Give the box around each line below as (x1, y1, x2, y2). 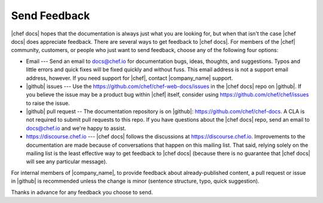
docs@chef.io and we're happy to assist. (26, 125, 127, 132)
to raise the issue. (26, 99, 70, 107)
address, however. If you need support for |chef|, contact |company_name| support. (26, 74, 233, 81)
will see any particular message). (26, 158, 108, 165)
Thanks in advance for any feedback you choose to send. (11, 189, 153, 196)
